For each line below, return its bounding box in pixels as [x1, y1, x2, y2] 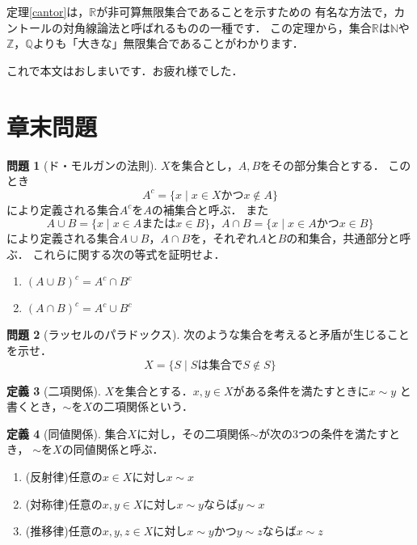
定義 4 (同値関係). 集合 [6, 425, 128, 441]
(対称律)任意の [25, 495, 103, 512]
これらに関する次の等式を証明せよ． [32, 245, 225, 262]
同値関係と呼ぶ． [73, 441, 164, 458]
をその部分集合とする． [260, 156, 385, 173]
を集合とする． [114, 382, 193, 399]
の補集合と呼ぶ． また [151, 201, 269, 218]
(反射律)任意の [25, 468, 103, 485]
